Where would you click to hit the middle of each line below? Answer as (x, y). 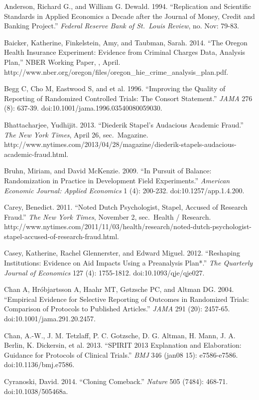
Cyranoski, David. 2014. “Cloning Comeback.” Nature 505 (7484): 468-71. (116, 381)
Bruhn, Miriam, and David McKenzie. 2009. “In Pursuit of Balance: (108, 171)
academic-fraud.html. (36, 154)
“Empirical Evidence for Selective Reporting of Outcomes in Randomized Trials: (127, 299)
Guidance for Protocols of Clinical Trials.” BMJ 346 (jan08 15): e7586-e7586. (121, 354)
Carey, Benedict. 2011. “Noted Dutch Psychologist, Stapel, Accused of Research (126, 207)
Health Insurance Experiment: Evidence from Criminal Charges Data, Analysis (125, 52)
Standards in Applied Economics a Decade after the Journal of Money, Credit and (129, 16)
